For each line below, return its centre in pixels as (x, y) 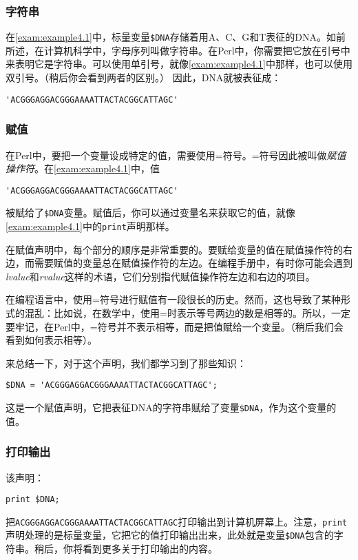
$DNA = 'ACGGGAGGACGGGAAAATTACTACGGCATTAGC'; (112, 385)
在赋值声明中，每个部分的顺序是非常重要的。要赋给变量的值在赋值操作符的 (174, 249)
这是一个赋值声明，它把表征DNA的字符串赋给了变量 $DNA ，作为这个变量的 (171, 407)
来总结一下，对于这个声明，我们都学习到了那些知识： (126, 363)
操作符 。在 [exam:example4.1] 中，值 (83, 168)
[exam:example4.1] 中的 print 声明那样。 (90, 226)
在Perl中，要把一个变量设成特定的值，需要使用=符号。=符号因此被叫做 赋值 (176, 155)
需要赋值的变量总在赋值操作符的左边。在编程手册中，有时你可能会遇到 (193, 263)
